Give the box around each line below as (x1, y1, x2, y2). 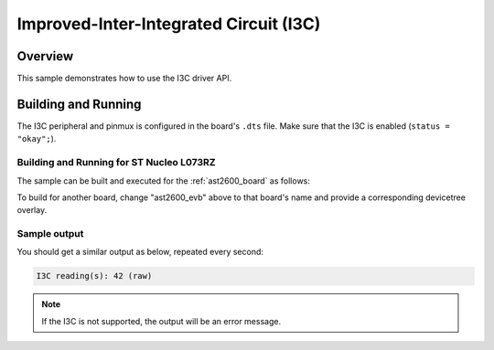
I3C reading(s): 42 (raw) (36, 270, 153, 281)
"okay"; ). (16, 133, 57, 144)
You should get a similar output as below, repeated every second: (16, 247, 264, 258)
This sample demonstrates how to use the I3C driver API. (16, 73, 232, 84)
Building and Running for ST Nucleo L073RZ (16, 156, 216, 169)
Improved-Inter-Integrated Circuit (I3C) (16, 14, 321, 34)
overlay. (16, 205, 48, 216)
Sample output (16, 228, 84, 240)
